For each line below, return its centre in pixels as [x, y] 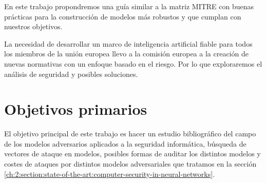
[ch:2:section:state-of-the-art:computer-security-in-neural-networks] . [110, 174]
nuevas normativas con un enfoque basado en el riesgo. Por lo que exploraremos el [133, 63]
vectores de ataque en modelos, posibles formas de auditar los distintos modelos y [132, 154]
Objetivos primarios [76, 109]
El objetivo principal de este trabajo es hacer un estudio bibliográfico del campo [130, 134]
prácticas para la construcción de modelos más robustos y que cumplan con [123, 16]
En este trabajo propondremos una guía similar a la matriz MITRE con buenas [129, 6]
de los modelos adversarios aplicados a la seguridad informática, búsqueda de [125, 143]
